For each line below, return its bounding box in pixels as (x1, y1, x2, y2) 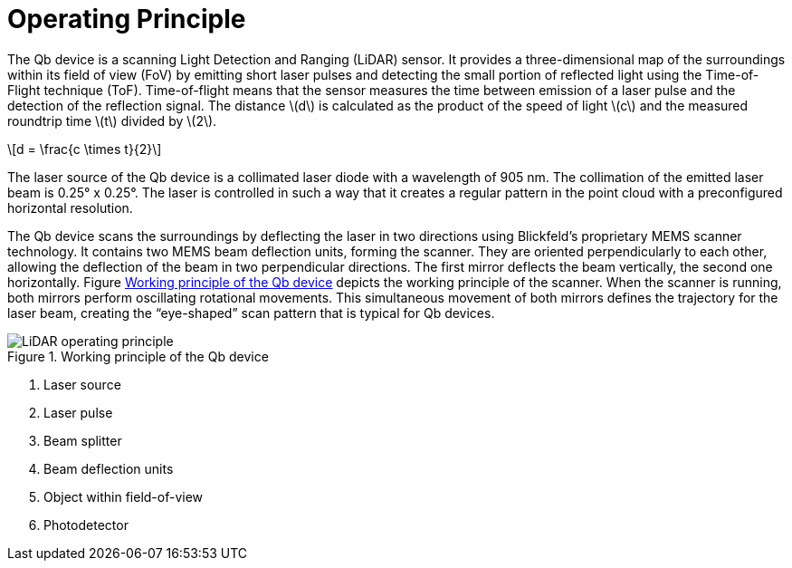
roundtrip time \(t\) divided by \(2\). (7, 112, 217, 129)
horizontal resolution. (7, 199, 133, 216)
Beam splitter (43, 432, 122, 448)
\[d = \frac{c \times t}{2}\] (7, 140, 162, 157)
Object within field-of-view (43, 488, 204, 505)
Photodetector (43, 516, 129, 533)
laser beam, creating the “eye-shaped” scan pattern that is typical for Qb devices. (7, 304, 495, 321)
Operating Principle (7, 4, 246, 34)
